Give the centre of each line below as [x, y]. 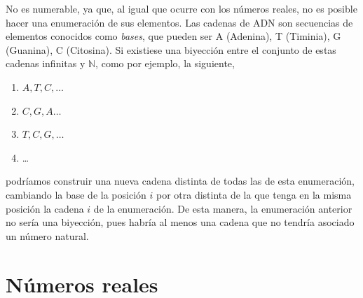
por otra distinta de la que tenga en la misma [254, 194]
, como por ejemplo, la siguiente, [165, 63]
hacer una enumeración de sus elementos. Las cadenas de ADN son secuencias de [179, 22]
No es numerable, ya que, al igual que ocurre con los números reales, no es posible [181, 8]
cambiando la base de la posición [76, 194]
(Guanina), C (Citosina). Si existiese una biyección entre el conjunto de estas [171, 49]
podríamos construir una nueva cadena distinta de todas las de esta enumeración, [180, 181]
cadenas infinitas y [46, 63]
